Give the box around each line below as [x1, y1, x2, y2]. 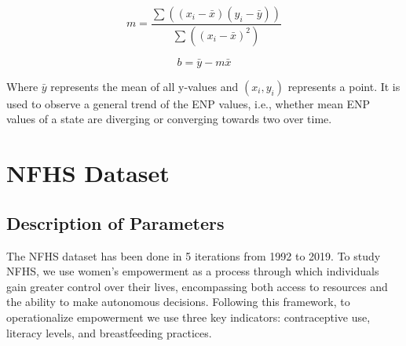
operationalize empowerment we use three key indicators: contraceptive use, [6, 309, 371, 326]
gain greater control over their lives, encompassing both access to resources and [6, 278, 388, 294]
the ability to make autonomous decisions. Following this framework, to [6, 293, 350, 310]
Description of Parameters [6, 210, 225, 235]
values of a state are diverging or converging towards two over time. [6, 111, 332, 127]
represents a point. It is [287, 78, 401, 94]
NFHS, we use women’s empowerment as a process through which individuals [6, 263, 379, 279]
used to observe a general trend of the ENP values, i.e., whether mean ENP [6, 95, 371, 111]
